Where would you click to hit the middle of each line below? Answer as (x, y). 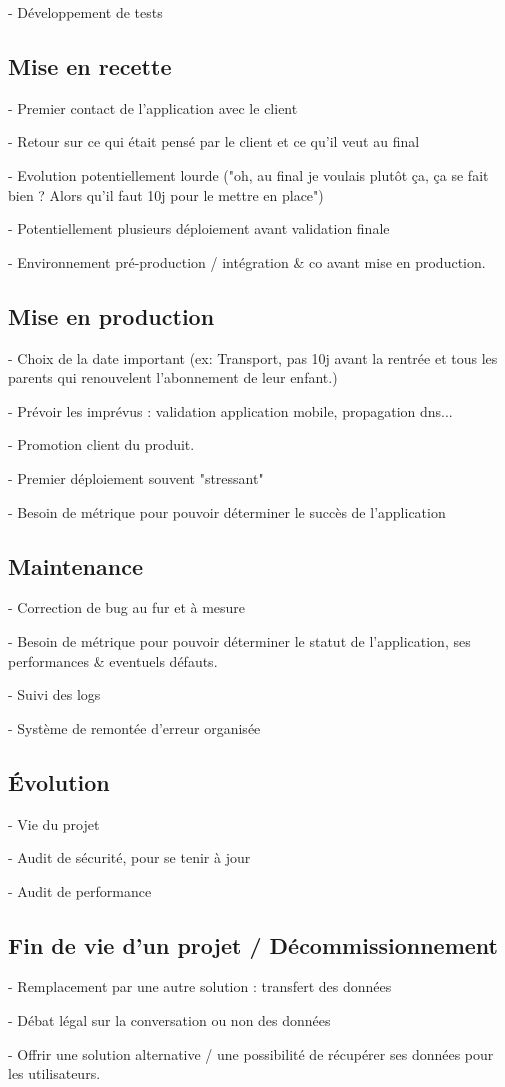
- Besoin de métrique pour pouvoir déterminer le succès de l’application (227, 511)
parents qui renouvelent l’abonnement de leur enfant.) (173, 377)
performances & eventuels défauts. (113, 660)
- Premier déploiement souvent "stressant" (136, 477)
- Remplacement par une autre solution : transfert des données (200, 986)
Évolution (59, 781)
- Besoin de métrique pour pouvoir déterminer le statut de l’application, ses (239, 640)
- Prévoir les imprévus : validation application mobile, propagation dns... (230, 410)
